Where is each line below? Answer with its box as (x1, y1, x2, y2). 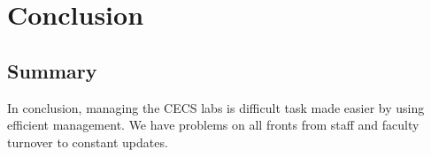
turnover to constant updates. (7, 132, 168, 151)
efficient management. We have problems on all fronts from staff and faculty (7, 116, 419, 134)
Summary (7, 56, 97, 84)
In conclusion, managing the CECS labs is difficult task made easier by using (7, 98, 425, 116)
